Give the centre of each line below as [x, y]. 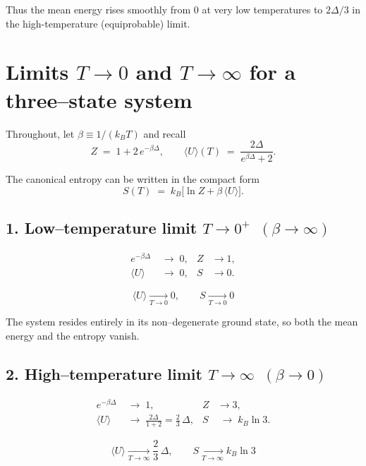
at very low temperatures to [262, 9]
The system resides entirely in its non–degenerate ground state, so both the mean [182, 322]
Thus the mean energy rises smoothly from [98, 9]
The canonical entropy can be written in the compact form [133, 179]
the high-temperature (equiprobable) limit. [98, 23]
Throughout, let [40, 133]
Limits [37, 72]
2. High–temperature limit [104, 373]
